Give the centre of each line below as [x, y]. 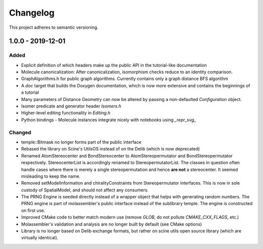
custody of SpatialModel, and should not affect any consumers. [85, 190]
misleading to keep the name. [51, 176]
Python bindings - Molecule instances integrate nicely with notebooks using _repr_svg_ [109, 120]
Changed [20, 132]
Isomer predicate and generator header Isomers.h [71, 106]
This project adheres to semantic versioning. [54, 27]
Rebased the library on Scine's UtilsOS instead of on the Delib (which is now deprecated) [111, 149]
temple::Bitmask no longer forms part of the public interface [81, 142]
